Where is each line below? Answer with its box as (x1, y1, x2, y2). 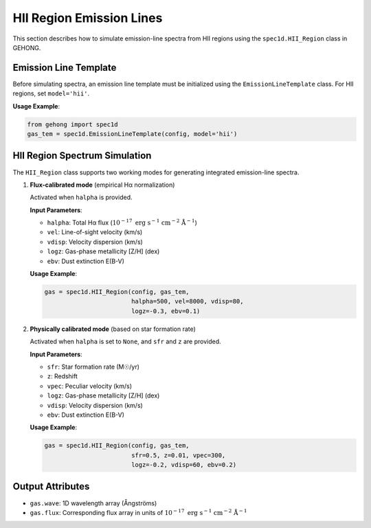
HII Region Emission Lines (12, 10, 163, 25)
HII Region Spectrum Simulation (12, 150, 152, 161)
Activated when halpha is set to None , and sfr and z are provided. (30, 337, 221, 346)
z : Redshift (47, 372, 78, 380)
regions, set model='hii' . (12, 89, 90, 97)
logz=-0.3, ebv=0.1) (131, 307, 201, 315)
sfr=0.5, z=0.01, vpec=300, (131, 451, 226, 459)
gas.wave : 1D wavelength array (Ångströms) (30, 498, 157, 507)
